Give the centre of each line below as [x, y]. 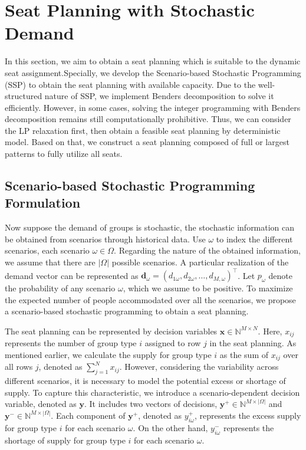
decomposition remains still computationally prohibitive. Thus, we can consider [148, 119]
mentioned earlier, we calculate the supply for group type [108, 354]
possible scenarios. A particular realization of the [200, 262]
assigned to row [173, 343]
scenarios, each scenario [47, 250]
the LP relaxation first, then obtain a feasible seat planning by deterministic [143, 130]
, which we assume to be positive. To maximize [208, 288]
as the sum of [244, 354]
